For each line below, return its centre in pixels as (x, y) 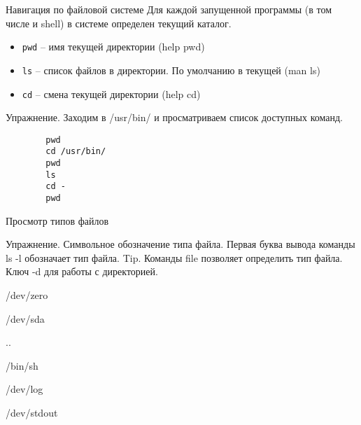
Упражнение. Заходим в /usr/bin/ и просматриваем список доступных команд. (174, 117)
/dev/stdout (32, 413)
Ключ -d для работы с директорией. (82, 271)
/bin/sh (22, 365)
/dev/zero (27, 295)
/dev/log (24, 389)
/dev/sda (25, 318)
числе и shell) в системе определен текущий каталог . (119, 23)
